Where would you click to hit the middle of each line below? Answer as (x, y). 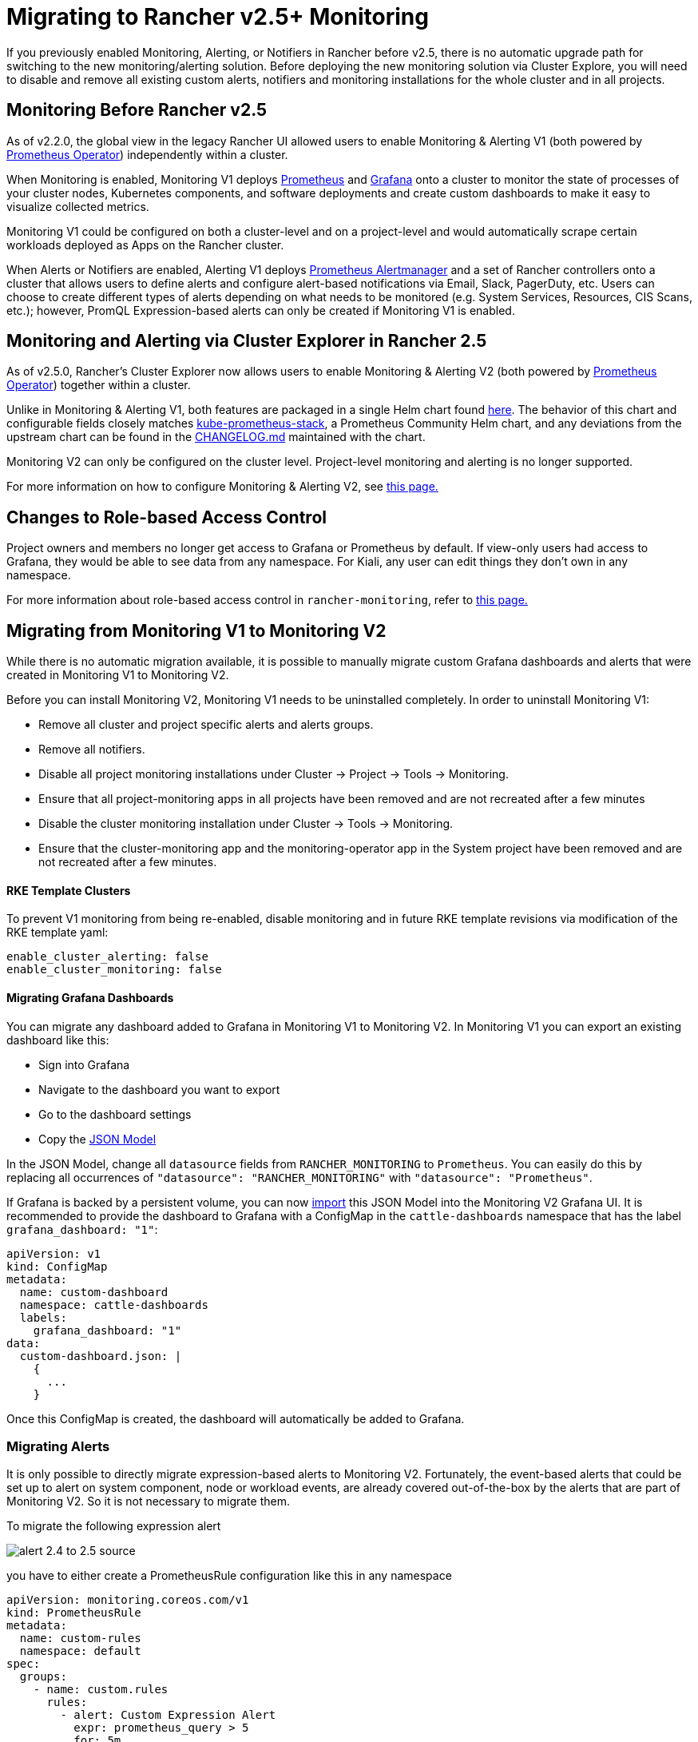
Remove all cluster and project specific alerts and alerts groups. (206, 725)
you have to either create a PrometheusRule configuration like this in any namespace (229, 1576)
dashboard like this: (58, 1040)
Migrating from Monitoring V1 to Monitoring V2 (196, 630)
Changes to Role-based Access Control (167, 517)
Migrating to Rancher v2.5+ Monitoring (218, 17)
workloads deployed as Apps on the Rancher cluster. (145, 245)
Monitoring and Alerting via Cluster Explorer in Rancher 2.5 (247, 341)
